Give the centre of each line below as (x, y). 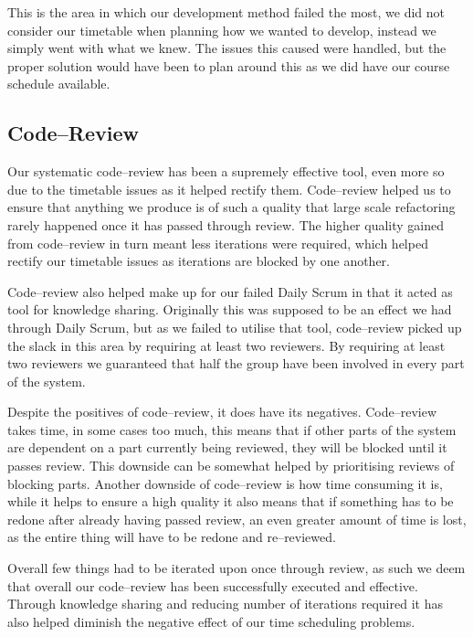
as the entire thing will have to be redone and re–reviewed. (172, 537)
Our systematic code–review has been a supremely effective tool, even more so (226, 171)
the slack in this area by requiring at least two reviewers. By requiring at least (226, 345)
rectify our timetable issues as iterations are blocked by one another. (199, 261)
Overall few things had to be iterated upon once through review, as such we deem (236, 568)
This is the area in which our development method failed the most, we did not (226, 12)
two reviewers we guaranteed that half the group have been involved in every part (236, 363)
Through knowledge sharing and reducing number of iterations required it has (225, 604)
